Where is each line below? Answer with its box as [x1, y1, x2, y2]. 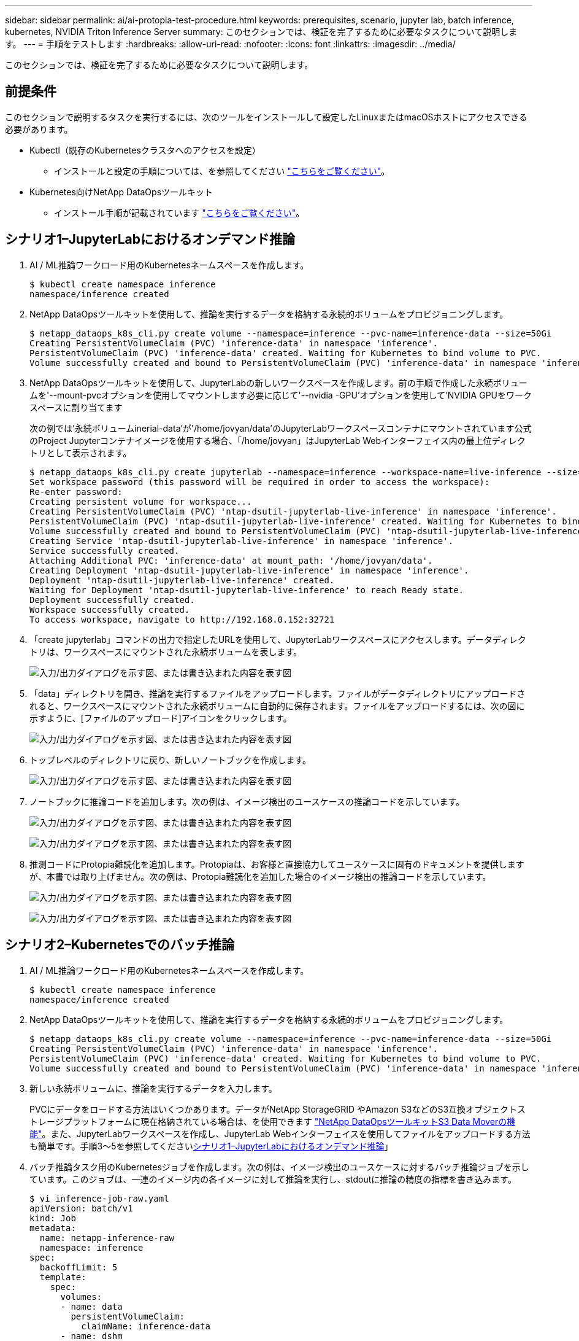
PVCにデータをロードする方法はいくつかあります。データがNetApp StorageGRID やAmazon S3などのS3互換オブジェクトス [29, 1103, 526, 1114]
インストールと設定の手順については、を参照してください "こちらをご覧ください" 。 [54, 165, 390, 176]
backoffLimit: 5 [39, 1262, 118, 1272]
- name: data [60, 1301, 123, 1312]
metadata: [29, 1222, 76, 1233]
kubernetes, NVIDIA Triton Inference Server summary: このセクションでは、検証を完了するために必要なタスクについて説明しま [5, 26, 518, 37]
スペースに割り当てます [29, 402, 123, 413]
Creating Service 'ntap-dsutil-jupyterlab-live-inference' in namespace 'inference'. [29, 535, 454, 546]
